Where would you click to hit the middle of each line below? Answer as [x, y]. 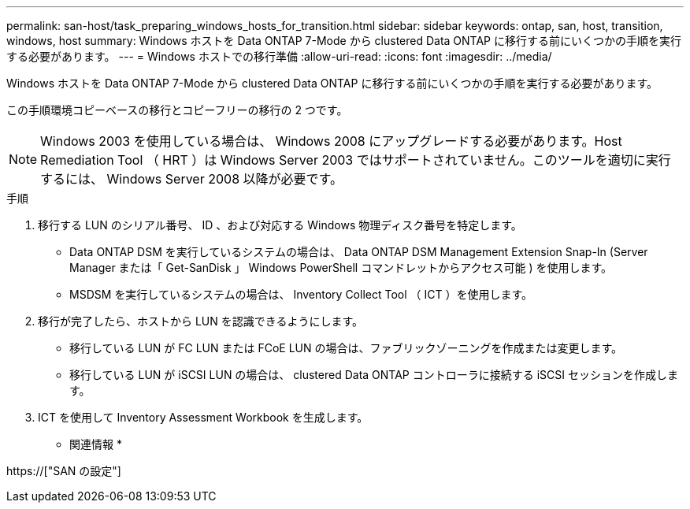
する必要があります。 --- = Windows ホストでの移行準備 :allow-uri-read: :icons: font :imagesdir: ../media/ [279, 56]
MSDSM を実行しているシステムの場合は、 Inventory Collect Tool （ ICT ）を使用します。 [301, 294]
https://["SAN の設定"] [64, 471]
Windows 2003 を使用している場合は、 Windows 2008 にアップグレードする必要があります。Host [331, 141]
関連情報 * [96, 444]
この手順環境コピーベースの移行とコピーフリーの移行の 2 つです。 [177, 110]
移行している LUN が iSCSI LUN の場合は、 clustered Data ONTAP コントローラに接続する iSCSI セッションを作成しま [374, 375]
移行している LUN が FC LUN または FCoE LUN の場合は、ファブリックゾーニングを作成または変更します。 [346, 348]
